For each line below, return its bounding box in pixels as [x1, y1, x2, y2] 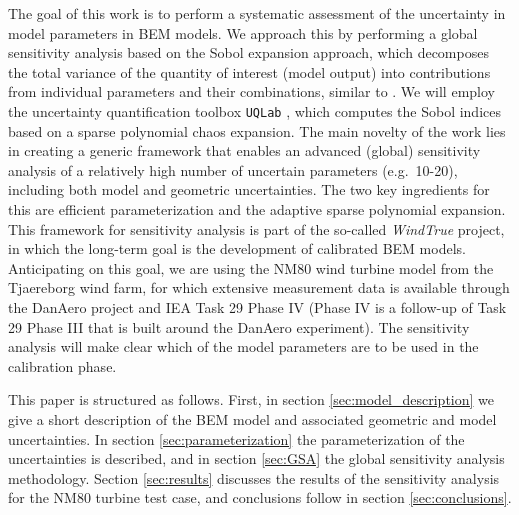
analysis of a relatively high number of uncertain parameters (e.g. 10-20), [8, 159, 458, 180]
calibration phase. [8, 355, 117, 376]
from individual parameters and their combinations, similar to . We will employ [8, 81, 495, 102]
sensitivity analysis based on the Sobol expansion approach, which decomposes [8, 42, 489, 63]
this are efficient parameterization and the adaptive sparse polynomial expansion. [8, 199, 506, 219]
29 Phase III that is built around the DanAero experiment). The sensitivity [8, 316, 470, 337]
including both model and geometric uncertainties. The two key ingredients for [8, 179, 490, 200]
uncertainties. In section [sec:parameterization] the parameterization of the [8, 428, 465, 449]
